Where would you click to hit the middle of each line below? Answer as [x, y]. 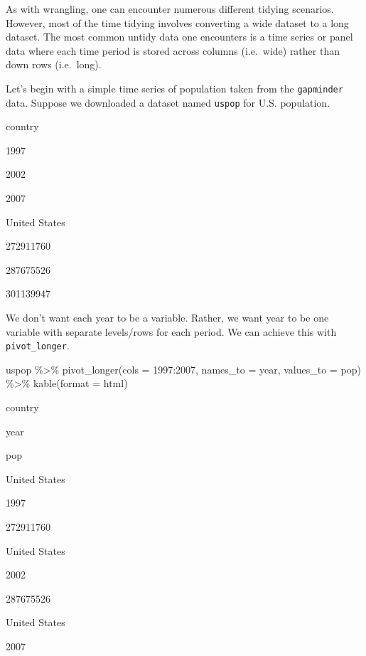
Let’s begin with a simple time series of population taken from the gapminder [174, 88]
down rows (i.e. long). [54, 64]
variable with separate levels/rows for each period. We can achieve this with [171, 331]
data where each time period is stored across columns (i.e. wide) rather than [173, 50]
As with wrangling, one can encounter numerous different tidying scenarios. [170, 9]
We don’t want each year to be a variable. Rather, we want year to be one [167, 318]
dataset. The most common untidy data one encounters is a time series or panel [179, 37]
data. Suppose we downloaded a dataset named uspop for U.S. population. [168, 102]
